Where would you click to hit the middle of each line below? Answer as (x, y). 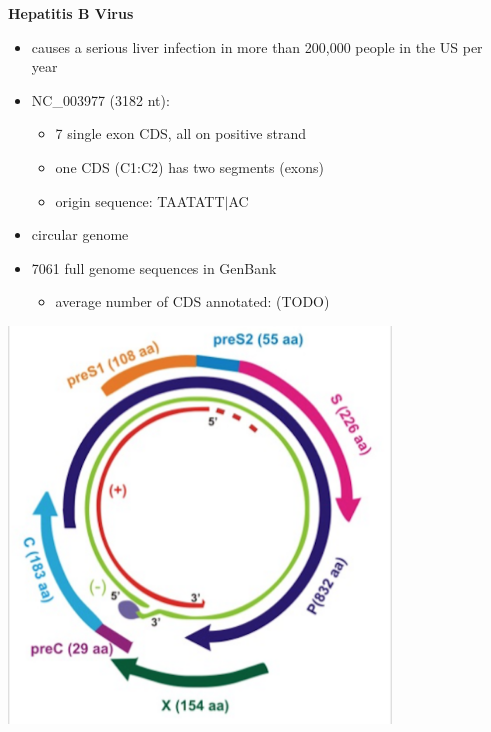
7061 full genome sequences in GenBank (154, 267)
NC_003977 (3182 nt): (100, 99)
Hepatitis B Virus (71, 13)
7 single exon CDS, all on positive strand (181, 133)
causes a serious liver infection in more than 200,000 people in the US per (257, 46)
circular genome (80, 234)
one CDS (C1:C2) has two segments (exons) (189, 166)
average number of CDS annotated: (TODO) (192, 301)
